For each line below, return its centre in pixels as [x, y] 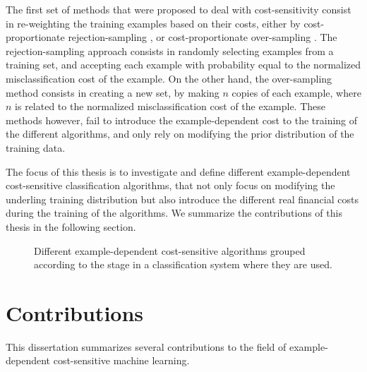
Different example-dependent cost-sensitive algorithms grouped [170, 250]
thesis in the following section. [71, 226]
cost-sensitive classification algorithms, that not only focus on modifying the [170, 185]
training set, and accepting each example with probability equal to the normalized [183, 65]
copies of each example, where [296, 92]
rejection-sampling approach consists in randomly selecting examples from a [170, 50]
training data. [36, 147]
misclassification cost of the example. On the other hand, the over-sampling [169, 78]
